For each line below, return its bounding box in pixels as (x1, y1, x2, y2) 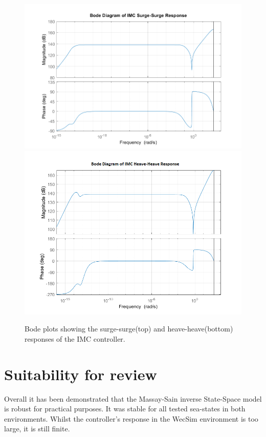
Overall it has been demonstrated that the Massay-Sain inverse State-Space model (4, 393, 262, 404)
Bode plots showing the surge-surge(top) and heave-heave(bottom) (25, 323, 233, 334)
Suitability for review (4, 363, 157, 384)
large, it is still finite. (4, 423, 70, 434)
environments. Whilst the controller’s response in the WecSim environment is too (4, 413, 258, 424)
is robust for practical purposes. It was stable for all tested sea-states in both (4, 403, 246, 414)
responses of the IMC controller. (25, 333, 125, 344)
